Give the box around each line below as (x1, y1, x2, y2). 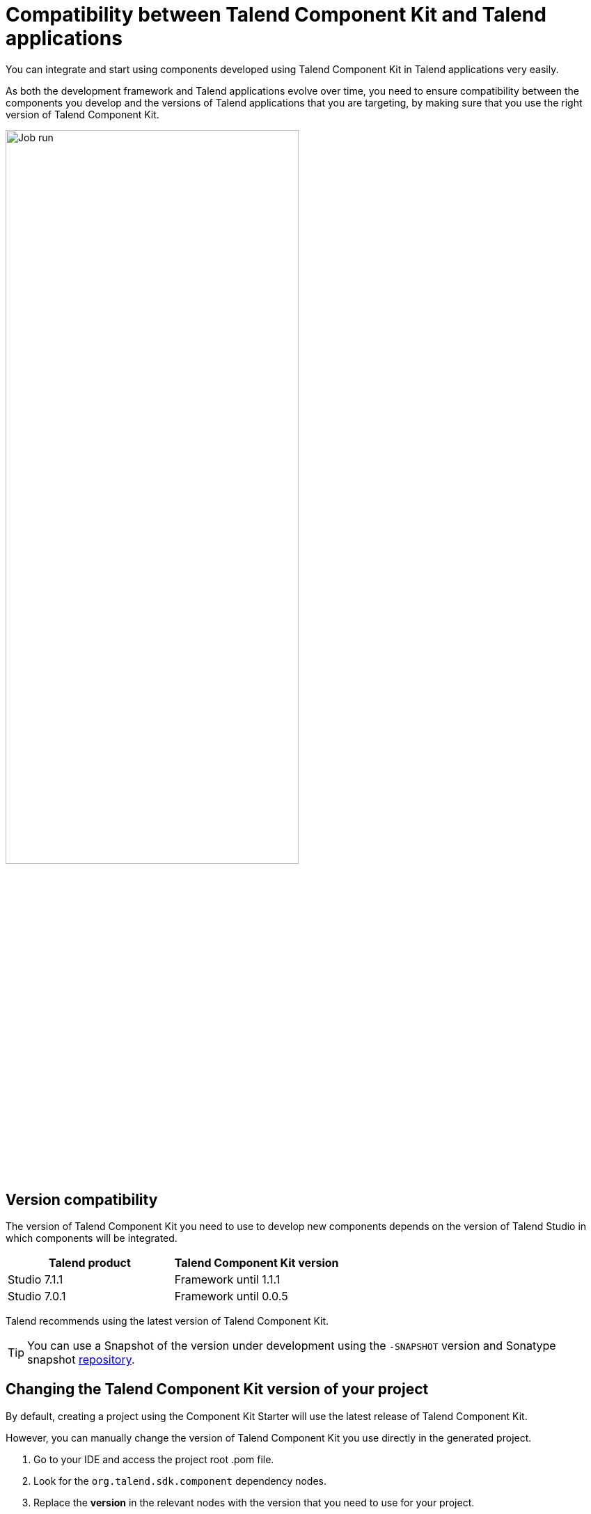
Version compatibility (6, 1190, 158, 1208)
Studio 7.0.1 (8, 1288, 66, 1303)
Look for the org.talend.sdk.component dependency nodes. (33, 1474, 327, 1487)
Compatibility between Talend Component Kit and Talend (6, 3, 546, 26)
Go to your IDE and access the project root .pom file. (33, 1453, 274, 1465)
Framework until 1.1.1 (174, 1272, 281, 1286)
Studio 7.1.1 (8, 1272, 63, 1286)
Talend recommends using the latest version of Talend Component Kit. (6, 1314, 329, 1327)
